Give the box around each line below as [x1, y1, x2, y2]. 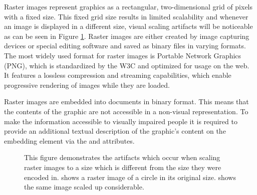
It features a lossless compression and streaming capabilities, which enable [4, 70, 231, 80]
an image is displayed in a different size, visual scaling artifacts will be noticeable [4, 21, 253, 31]
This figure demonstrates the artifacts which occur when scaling [24, 152, 220, 163]
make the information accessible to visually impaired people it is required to [4, 116, 237, 126]
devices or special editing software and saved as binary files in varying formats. [4, 40, 246, 51]
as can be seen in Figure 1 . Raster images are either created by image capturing [4, 30, 249, 41]
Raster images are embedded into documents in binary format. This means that [4, 96, 249, 107]
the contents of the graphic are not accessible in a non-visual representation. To [4, 106, 248, 116]
